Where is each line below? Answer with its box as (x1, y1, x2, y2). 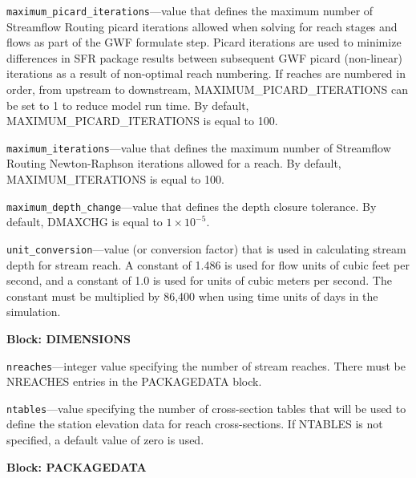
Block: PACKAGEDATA (6, 458, 147, 475)
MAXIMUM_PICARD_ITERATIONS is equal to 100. (6, 112, 278, 129)
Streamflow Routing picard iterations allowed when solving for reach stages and (6, 18, 398, 34)
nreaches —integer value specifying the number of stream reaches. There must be (6, 357, 406, 374)
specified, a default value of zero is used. (6, 431, 204, 448)
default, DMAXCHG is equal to (6, 213, 163, 230)
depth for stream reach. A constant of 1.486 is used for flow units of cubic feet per (6, 256, 410, 273)
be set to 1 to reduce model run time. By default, (6, 96, 249, 113)
